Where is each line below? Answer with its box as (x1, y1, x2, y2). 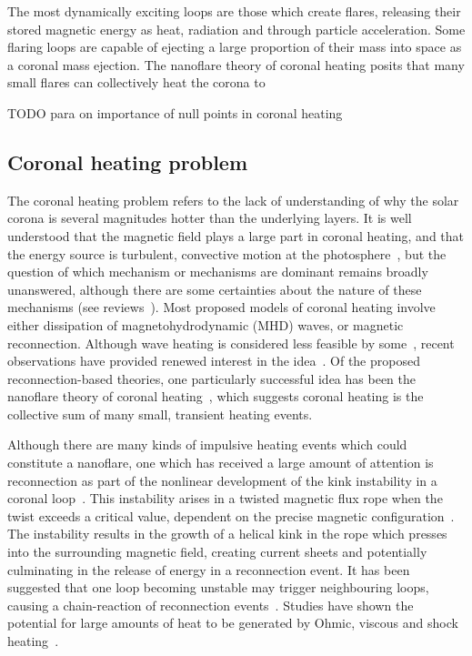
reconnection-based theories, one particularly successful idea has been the (7, 368, 416, 388)
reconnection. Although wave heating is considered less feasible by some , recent (7, 333, 455, 352)
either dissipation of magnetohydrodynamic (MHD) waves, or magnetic (7, 315, 404, 334)
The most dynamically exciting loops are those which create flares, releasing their (7, 2, 461, 20)
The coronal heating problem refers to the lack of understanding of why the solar (7, 190, 459, 209)
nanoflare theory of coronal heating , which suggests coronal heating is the (7, 387, 424, 406)
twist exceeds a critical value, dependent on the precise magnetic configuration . (7, 506, 455, 525)
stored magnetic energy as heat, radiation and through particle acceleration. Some (7, 19, 466, 38)
